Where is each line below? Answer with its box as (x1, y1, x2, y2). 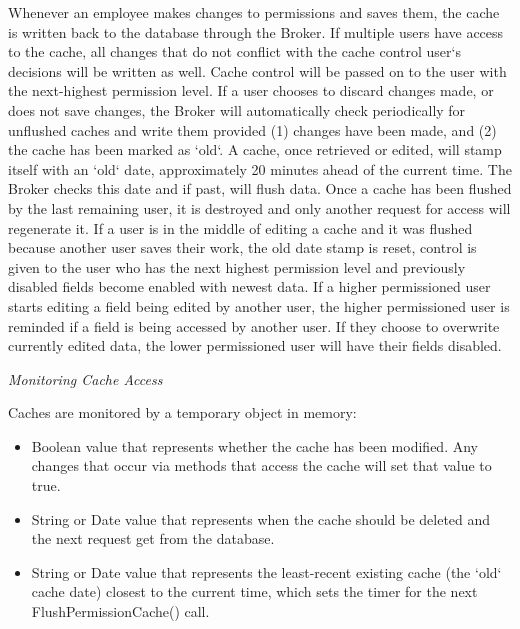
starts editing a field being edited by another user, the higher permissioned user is (8, 295, 510, 316)
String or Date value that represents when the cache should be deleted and (31, 508, 491, 529)
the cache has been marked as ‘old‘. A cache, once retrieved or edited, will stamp (8, 139, 502, 160)
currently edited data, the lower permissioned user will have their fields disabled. (8, 335, 502, 356)
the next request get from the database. (31, 528, 275, 549)
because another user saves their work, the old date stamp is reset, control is (8, 237, 477, 258)
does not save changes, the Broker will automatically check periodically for (8, 99, 466, 120)
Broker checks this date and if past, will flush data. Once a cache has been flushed (8, 178, 512, 199)
